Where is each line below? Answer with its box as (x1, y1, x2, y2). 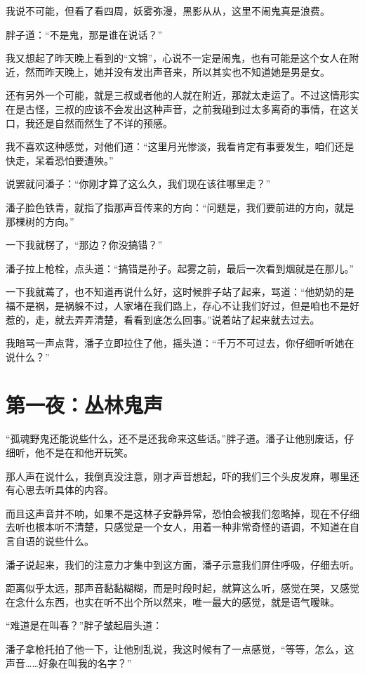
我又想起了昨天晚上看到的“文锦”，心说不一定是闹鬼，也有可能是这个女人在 (6, 51, 350, 65)
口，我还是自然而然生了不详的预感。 (6, 115, 173, 130)
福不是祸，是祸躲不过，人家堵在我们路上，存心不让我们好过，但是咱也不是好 (6, 298, 359, 312)
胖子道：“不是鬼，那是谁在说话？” (6, 27, 163, 41)
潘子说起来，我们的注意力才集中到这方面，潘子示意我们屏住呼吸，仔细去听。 (6, 557, 359, 571)
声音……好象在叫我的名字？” (6, 655, 132, 670)
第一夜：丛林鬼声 (6, 390, 164, 419)
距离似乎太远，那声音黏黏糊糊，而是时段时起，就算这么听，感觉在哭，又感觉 (6, 581, 359, 595)
